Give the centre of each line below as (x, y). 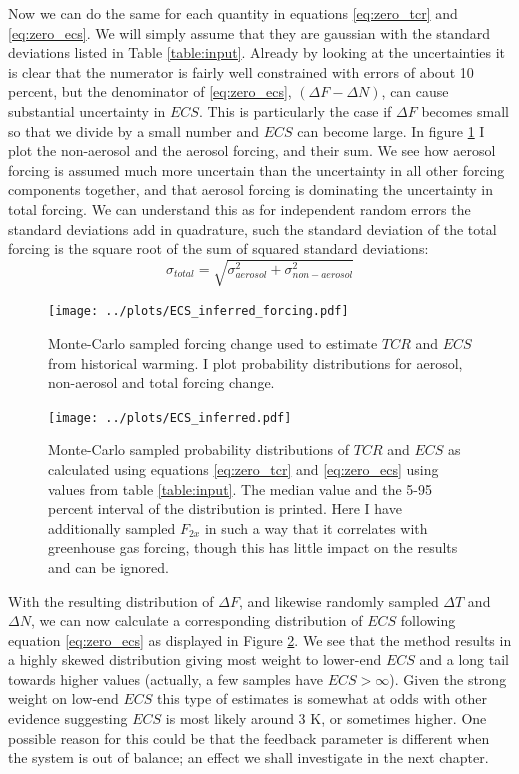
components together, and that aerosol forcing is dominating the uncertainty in (250, 189)
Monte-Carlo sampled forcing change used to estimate (213, 342)
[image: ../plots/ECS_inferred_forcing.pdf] (198, 311)
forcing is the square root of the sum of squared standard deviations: (218, 248)
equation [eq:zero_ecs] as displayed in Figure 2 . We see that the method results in (260, 639)
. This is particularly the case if (295, 110)
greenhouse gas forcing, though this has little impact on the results (253, 547)
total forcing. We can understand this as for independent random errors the (239, 208)
